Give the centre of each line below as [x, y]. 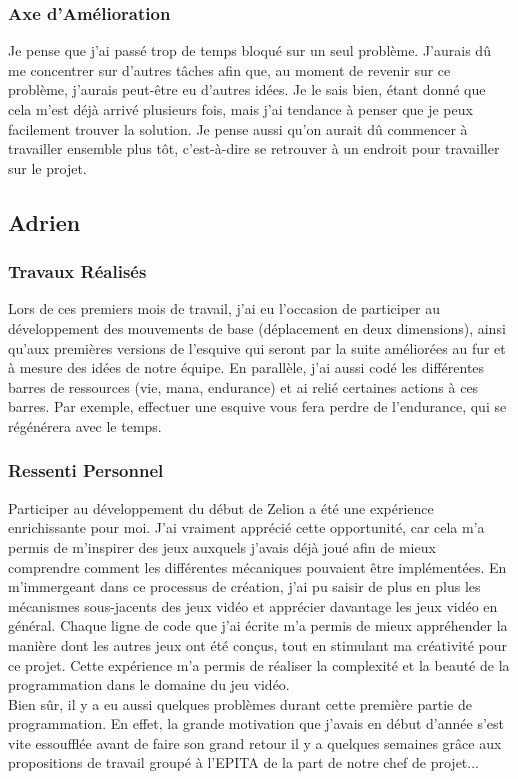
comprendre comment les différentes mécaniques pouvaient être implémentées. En [257, 566]
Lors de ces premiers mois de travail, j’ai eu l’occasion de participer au [224, 308]
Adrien [44, 221]
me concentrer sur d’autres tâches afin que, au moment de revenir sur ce [229, 69]
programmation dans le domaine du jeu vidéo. [149, 684]
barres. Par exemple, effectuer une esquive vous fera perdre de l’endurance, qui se [257, 406]
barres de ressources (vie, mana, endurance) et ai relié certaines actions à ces [243, 386]
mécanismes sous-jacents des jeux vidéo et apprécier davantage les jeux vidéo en [253, 605]
